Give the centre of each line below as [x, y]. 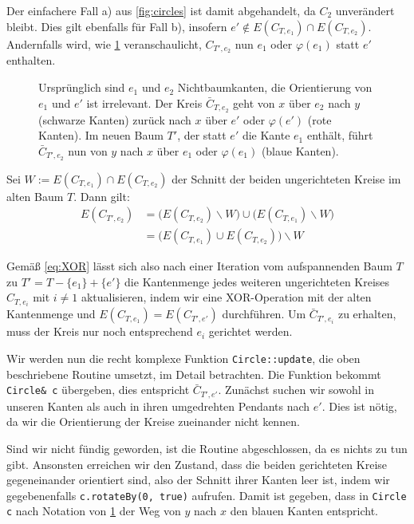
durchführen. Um [264, 314]
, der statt [202, 135]
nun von [88, 150]
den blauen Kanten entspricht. [304, 511]
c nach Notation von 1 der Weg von [94, 511]
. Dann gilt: [102, 196]
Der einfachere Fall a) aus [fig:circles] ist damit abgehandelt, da [161, 10]
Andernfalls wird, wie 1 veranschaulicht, [104, 43]
